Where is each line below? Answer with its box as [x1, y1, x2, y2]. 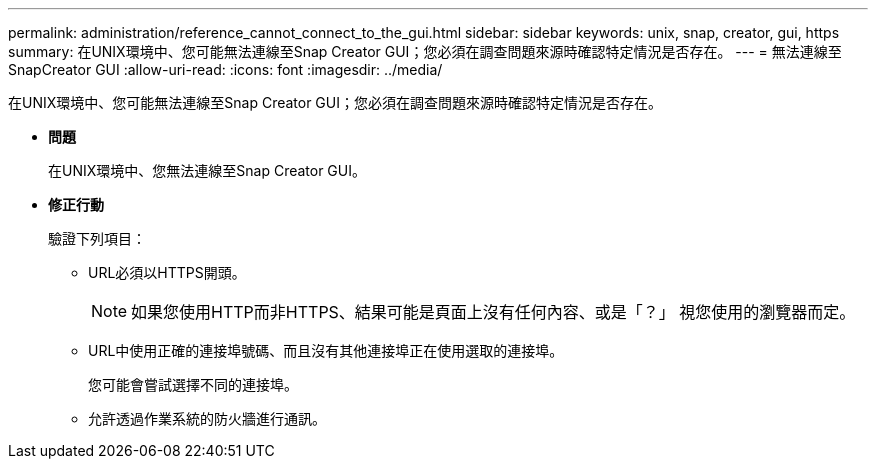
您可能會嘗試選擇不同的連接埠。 [88, 376, 298, 393]
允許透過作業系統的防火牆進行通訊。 [88, 410, 326, 427]
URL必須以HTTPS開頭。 [88, 264, 246, 281]
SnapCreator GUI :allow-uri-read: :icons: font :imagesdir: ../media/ [8, 61, 443, 78]
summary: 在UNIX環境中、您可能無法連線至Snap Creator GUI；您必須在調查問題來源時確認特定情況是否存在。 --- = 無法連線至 [8, 43, 842, 60]
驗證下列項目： [48, 230, 146, 247]
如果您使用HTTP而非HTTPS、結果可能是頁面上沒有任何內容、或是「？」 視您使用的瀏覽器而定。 [131, 302, 856, 322]
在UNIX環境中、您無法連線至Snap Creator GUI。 [48, 162, 366, 179]
